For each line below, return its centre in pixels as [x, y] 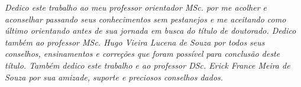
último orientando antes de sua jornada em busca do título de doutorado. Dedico [150, 30]
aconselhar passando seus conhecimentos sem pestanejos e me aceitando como [145, 19]
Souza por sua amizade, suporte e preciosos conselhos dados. [114, 77]
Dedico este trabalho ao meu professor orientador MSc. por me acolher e [136, 7]
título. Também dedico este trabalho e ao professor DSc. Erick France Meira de [148, 65]
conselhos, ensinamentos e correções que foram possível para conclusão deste [143, 54]
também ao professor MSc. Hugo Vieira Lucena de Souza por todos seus [135, 42]
